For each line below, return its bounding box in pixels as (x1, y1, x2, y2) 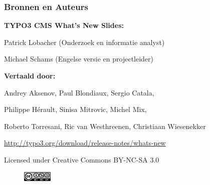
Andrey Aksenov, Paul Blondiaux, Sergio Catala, (4, 87, 154, 97)
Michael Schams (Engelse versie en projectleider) (4, 53, 154, 64)
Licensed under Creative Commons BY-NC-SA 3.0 (4, 154, 159, 164)
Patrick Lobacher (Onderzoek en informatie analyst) (4, 36, 165, 47)
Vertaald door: (4, 70, 56, 80)
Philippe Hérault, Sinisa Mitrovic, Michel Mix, (4, 104, 147, 114)
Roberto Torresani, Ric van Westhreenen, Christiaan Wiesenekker (4, 120, 206, 131)
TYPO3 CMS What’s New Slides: (4, 20, 124, 30)
